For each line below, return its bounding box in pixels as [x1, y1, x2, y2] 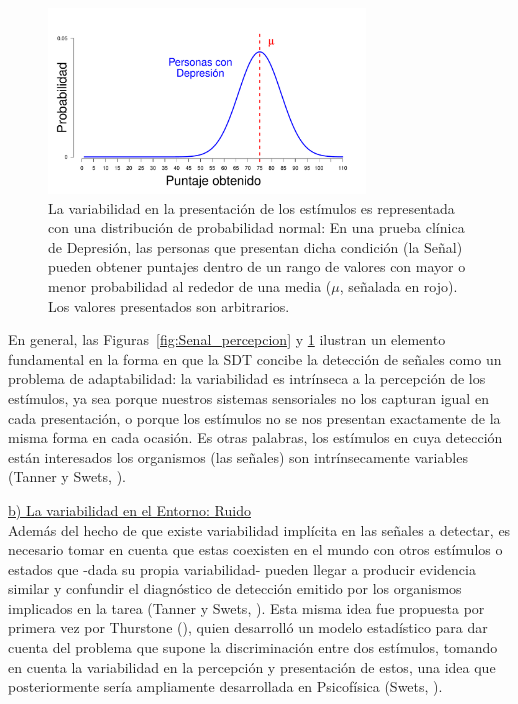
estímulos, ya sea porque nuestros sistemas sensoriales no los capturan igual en [8, 387, 489, 408]
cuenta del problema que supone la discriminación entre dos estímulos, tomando [8, 637, 498, 658]
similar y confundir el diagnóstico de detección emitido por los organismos [8, 578, 462, 599]
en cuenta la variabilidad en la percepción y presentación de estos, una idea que [8, 656, 496, 677]
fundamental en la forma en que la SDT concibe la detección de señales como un [8, 348, 502, 369]
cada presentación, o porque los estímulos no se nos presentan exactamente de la [8, 407, 501, 428]
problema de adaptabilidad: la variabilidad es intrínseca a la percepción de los [8, 368, 486, 389]
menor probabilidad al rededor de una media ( [48, 275, 332, 296]
